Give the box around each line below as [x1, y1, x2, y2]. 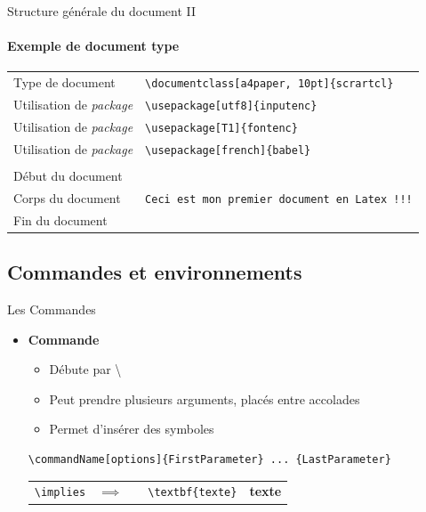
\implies [34, 486, 86, 500]
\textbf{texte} [148, 486, 237, 500]
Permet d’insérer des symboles [49, 419, 214, 438]
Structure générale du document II [7, 2, 197, 20]
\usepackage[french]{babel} [145, 143, 311, 157]
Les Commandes [7, 300, 96, 319]
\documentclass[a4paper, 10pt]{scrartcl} [145, 77, 394, 91]
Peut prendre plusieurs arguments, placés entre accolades [49, 389, 360, 408]
